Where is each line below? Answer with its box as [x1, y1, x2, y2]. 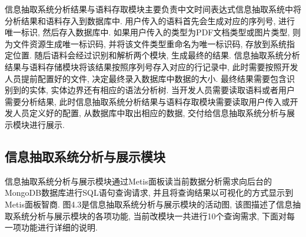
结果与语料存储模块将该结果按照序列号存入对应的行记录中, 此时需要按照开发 [5, 60, 298, 73]
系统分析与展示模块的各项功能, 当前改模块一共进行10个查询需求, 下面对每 [12, 209, 295, 222]
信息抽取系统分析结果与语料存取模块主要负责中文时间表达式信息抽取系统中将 [5, 3, 301, 15]
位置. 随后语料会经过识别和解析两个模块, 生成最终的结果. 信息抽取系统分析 [12, 49, 300, 61]
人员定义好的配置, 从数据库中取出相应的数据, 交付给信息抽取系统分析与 [12, 107, 287, 119]
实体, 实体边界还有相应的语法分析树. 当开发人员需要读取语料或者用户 [29, 84, 295, 96]
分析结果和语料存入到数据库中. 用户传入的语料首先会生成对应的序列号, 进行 [5, 14, 295, 27]
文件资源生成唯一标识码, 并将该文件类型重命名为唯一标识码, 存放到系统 [12, 37, 287, 50]
